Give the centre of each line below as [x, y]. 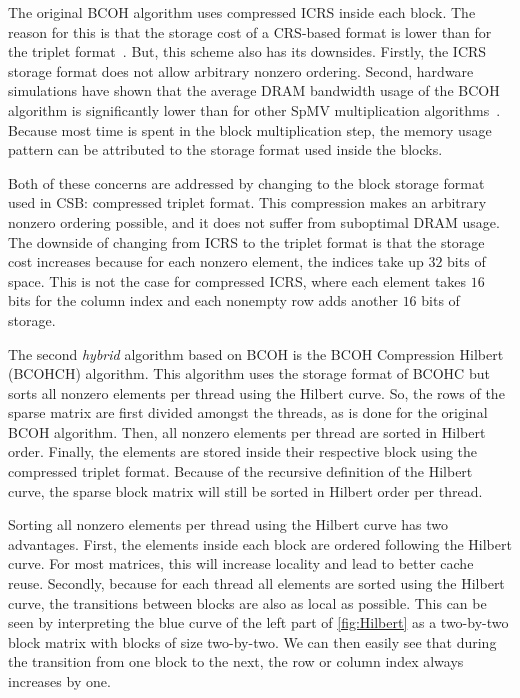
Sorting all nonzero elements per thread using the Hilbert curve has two [228, 524]
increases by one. [59, 681]
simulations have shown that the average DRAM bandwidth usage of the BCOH [254, 90]
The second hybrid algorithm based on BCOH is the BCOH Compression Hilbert [256, 353]
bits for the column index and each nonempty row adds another [203, 300]
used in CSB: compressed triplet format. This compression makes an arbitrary [247, 202]
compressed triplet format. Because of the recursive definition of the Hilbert [240, 471]
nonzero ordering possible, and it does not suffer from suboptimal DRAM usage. [254, 221]
